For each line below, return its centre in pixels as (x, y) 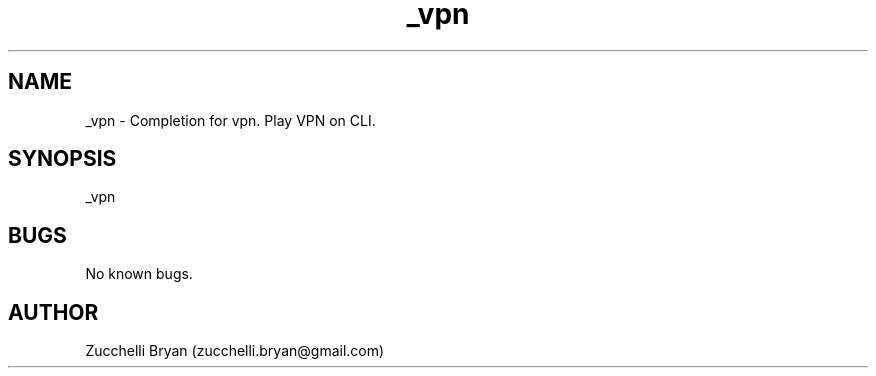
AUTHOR (53, 312)
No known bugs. (139, 274)
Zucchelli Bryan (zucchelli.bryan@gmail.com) (235, 351)
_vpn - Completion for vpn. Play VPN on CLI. (230, 120)
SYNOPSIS (62, 159)
